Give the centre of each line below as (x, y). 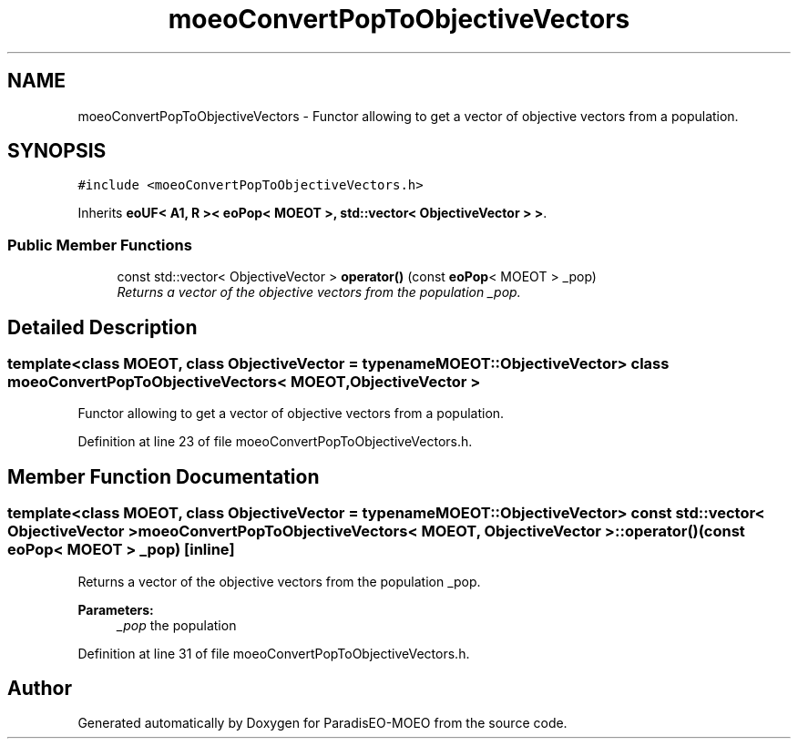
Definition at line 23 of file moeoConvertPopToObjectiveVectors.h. (275, 442)
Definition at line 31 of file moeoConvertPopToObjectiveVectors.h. (274, 653)
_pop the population (177, 625)
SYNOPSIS (57, 151)
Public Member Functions (100, 245)
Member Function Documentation (164, 476)
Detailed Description (102, 327)
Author (40, 689)
